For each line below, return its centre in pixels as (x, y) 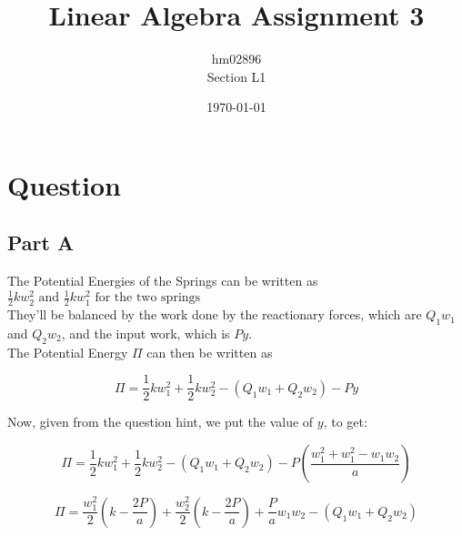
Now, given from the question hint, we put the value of (161, 422)
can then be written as (210, 352)
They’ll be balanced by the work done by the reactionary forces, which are (215, 314)
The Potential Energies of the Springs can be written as (163, 281)
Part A (41, 243)
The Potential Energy (68, 352)
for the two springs (148, 298)
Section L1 (236, 76)
